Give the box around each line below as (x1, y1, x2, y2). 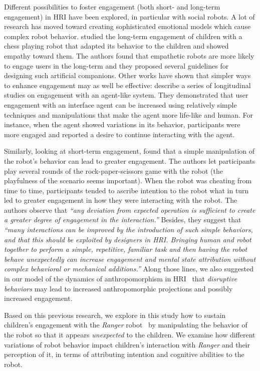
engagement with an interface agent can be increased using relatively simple (4, 99, 237, 110)
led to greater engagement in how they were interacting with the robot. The (4, 195, 237, 205)
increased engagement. (4, 293, 73, 303)
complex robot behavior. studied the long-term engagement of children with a (4, 31, 242, 41)
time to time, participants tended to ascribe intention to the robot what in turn (4, 185, 249, 195)
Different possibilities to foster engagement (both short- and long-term (4, 2, 220, 12)
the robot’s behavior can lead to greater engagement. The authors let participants (4, 155, 255, 166)
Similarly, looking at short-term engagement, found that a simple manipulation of (4, 146, 255, 156)
